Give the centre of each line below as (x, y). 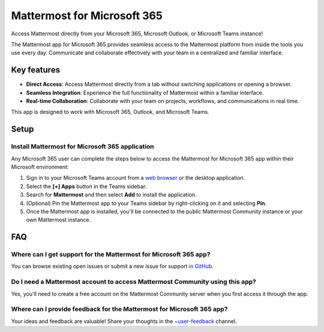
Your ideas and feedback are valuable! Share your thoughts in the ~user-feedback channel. (124, 321)
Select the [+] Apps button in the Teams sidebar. (86, 186)
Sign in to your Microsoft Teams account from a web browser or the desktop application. (136, 178)
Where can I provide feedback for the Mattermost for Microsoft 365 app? (119, 309)
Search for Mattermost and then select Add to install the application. (112, 195)
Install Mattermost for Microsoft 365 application (82, 147)
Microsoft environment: (40, 167)
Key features (35, 70)
